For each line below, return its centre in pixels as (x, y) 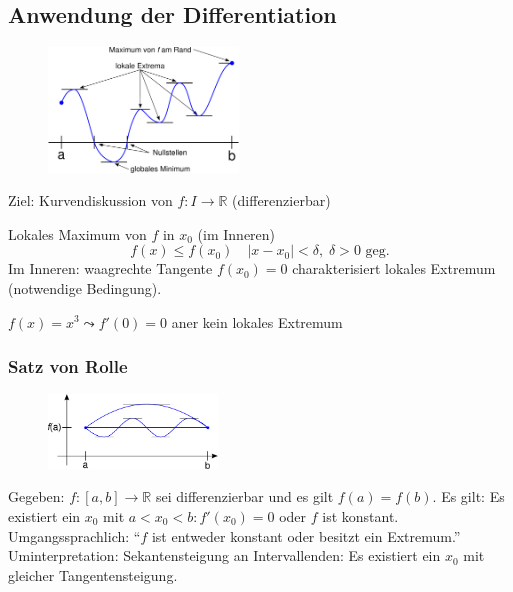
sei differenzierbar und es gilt (244, 496)
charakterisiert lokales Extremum (394, 268)
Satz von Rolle (68, 366)
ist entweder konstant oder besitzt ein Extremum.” (306, 535)
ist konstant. (360, 516)
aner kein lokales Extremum (257, 321)
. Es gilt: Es (468, 496)
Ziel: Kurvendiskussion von (90, 200)
